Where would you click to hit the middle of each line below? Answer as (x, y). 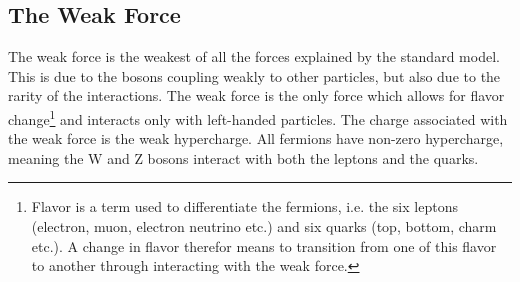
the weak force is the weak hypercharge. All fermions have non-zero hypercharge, (256, 138)
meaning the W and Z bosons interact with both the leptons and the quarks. (243, 157)
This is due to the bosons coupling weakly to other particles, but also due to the (254, 75)
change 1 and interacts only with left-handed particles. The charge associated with (258, 117)
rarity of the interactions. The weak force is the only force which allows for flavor (256, 95)
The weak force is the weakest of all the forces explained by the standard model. (254, 56)
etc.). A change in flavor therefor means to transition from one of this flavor (264, 245)
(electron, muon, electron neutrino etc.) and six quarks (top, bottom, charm (264, 226)
